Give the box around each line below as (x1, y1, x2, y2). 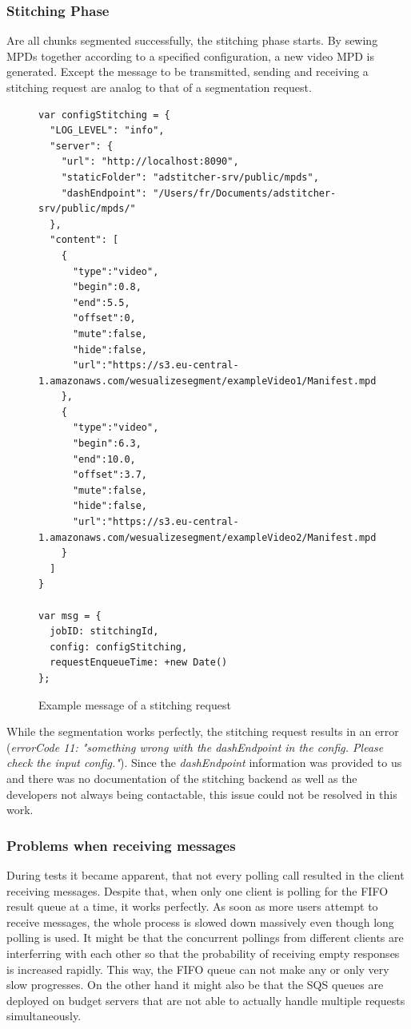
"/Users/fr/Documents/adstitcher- (153, 187, 337, 199)
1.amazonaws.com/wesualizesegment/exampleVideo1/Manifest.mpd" (38, 375, 382, 387)
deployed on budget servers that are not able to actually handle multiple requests (6, 991, 405, 1008)
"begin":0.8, (72, 281, 142, 293)
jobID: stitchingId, (50, 626, 159, 638)
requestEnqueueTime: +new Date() (50, 657, 228, 669)
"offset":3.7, (72, 469, 148, 481)
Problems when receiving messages (6, 835, 236, 855)
